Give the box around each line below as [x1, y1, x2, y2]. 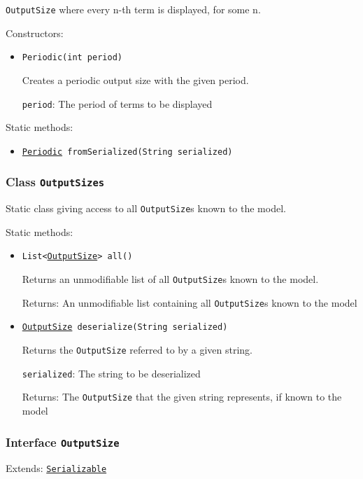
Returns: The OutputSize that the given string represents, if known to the [22, 389, 342, 404]
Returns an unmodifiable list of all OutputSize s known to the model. [22, 272, 319, 286]
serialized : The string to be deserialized [22, 366, 201, 380]
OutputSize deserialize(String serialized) [22, 322, 228, 333]
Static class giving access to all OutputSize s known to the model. [6, 201, 286, 216]
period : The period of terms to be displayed [22, 96, 213, 111]
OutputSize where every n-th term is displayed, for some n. [6, 2, 261, 16]
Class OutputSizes [6, 173, 105, 190]
